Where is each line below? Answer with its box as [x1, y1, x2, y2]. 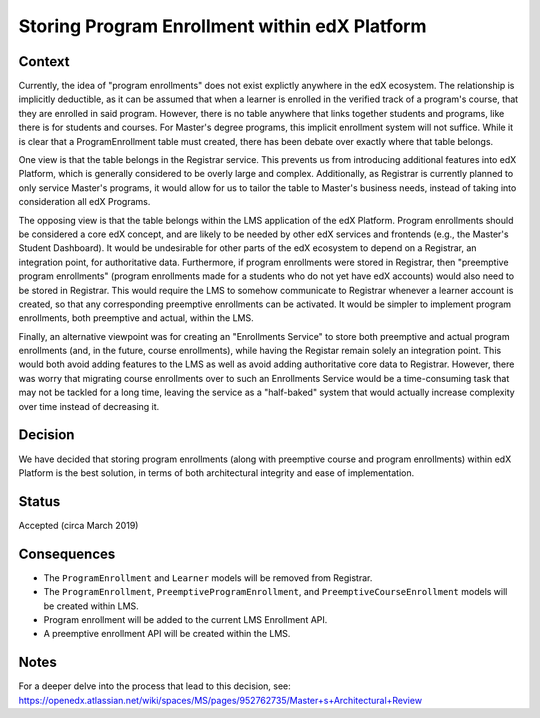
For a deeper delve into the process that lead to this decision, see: [18, 680, 292, 692]
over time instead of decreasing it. [18, 400, 160, 412]
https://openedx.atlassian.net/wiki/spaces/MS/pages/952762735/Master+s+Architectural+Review [18, 694, 423, 706]
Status [18, 493, 61, 510]
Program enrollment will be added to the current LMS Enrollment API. [43, 613, 328, 625]
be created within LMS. [43, 600, 139, 612]
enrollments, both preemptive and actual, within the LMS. [18, 312, 254, 324]
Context [18, 53, 70, 70]
